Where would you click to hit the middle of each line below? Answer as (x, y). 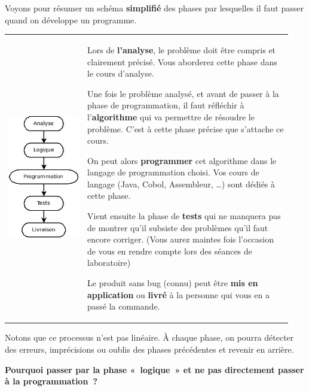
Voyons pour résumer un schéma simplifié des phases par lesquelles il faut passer (154, 8)
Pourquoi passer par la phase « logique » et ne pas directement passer (154, 369)
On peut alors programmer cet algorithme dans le (182, 160)
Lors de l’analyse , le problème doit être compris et (182, 49)
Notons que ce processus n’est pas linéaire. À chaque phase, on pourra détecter (149, 337)
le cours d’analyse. (121, 73)
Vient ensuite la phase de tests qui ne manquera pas (184, 216)
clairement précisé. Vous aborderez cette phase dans (182, 61)
